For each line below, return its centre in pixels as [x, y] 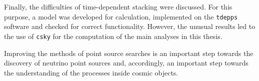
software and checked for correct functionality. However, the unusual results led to [130, 26]
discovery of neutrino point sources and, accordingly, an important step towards [126, 63]
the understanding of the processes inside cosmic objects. [91, 72]
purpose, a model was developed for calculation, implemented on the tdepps [121, 16]
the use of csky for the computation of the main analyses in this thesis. [113, 36]
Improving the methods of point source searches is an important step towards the [129, 53]
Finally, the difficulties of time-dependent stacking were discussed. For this [118, 6]
